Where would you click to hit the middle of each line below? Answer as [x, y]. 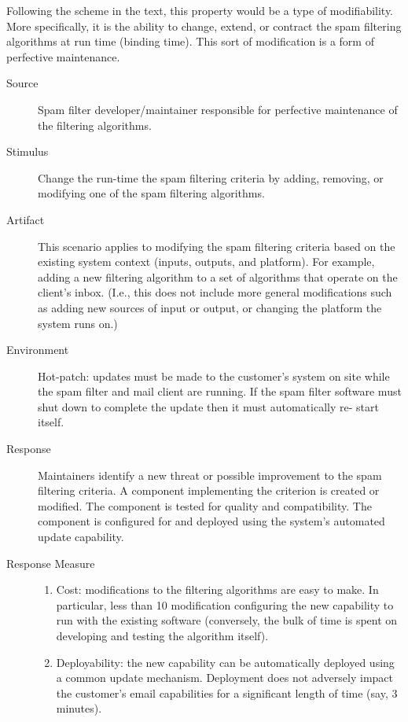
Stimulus [28, 151]
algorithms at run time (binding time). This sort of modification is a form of [190, 41]
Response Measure [51, 563]
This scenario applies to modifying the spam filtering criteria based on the [217, 246]
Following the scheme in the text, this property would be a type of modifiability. [200, 10]
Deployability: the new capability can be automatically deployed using [225, 662]
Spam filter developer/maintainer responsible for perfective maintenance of [218, 109]
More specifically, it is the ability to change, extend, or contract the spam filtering [204, 26]
